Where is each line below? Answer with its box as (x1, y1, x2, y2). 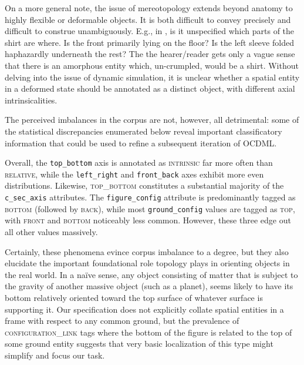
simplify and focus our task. (5, 349, 105, 361)
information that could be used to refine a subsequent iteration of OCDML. (5, 136, 277, 149)
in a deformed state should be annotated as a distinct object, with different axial (5, 82, 295, 95)
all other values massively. (5, 225, 98, 237)
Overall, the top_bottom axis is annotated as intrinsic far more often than (5, 156, 273, 169)
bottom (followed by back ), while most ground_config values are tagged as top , (5, 202, 295, 215)
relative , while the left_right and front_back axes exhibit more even (5, 168, 264, 180)
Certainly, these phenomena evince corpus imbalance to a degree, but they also (5, 245, 289, 257)
